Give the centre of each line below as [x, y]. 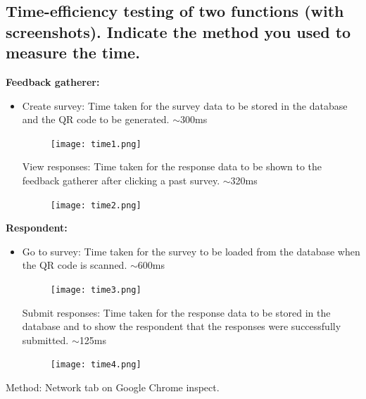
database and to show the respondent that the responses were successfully [182, 326]
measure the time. [73, 52]
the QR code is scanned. [75, 265]
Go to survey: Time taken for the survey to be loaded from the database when [191, 251]
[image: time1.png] [96, 144]
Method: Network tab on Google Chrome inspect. [113, 387]
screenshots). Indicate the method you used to [178, 31]
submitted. [45, 340]
